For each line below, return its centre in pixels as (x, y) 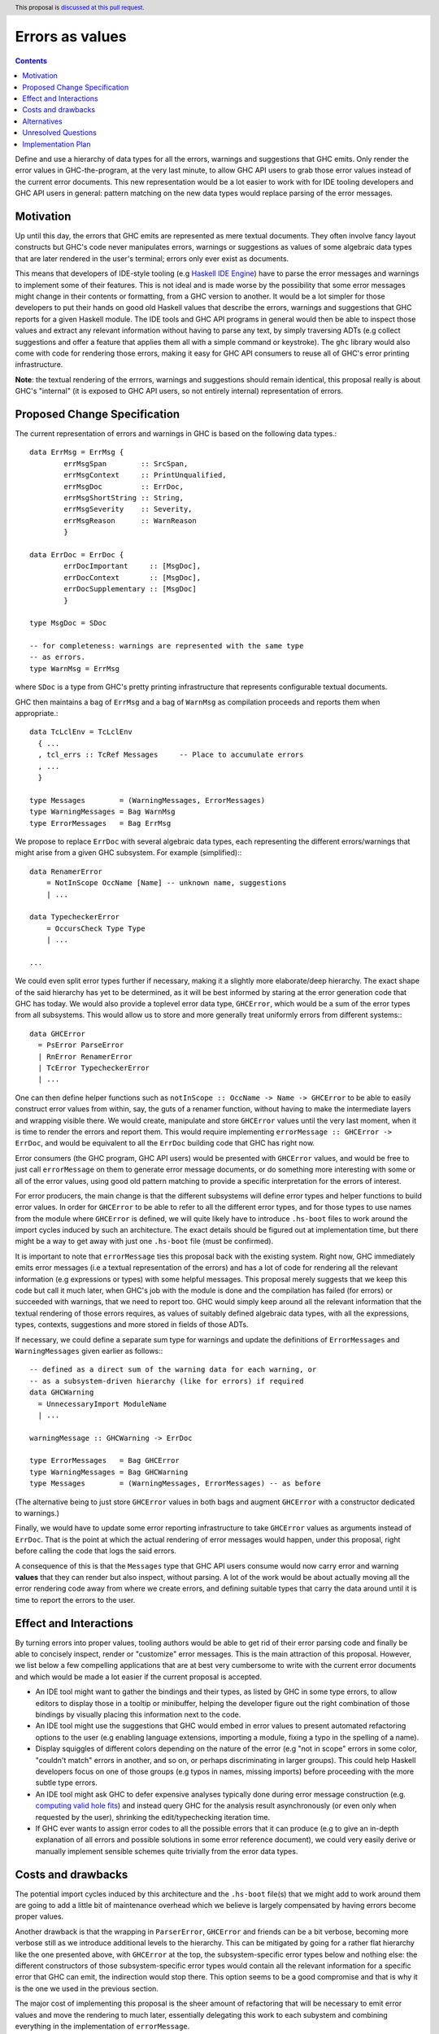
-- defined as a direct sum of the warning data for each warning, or (173, 1370)
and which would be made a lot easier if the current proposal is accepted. (138, 1677)
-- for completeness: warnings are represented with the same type (167, 646)
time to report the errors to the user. (75, 1600)
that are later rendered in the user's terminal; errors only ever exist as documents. (152, 258)
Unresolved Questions (59, 133)
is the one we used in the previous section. (87, 1988)
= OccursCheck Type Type (96, 928)
